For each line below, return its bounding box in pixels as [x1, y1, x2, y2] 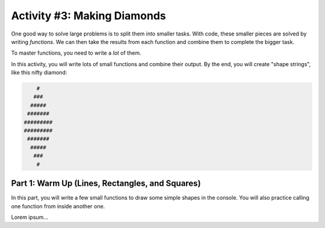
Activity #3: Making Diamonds [11, 9, 167, 22]
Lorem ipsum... [11, 214, 48, 221]
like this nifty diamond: [11, 69, 67, 76]
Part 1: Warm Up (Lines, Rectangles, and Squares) [11, 178, 201, 189]
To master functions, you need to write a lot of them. [11, 49, 141, 57]
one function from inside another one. [11, 202, 105, 210]
